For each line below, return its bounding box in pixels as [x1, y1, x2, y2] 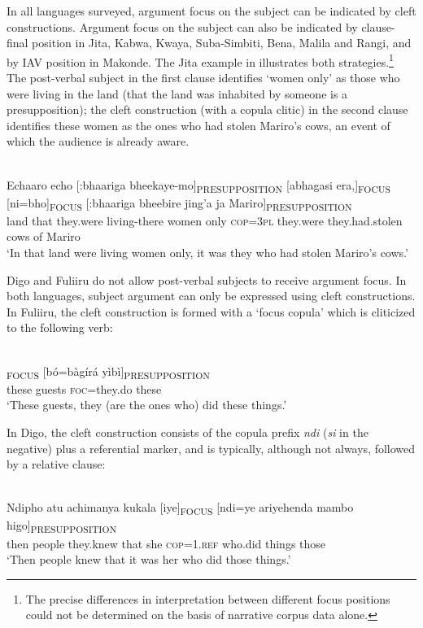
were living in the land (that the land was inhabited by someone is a [7, 85, 348, 102]
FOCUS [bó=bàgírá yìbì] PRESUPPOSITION [7, 362, 211, 382]
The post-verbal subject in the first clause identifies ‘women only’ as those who [7, 69, 400, 86]
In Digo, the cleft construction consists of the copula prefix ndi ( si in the [7, 423, 368, 440]
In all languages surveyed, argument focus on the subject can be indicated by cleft [7, 2, 416, 19]
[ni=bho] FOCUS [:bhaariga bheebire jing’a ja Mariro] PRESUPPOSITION [7, 194, 352, 213]
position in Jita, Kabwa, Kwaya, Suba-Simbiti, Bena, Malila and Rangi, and [32, 34, 412, 51]
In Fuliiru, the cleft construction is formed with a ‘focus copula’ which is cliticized [7, 303, 416, 320]
